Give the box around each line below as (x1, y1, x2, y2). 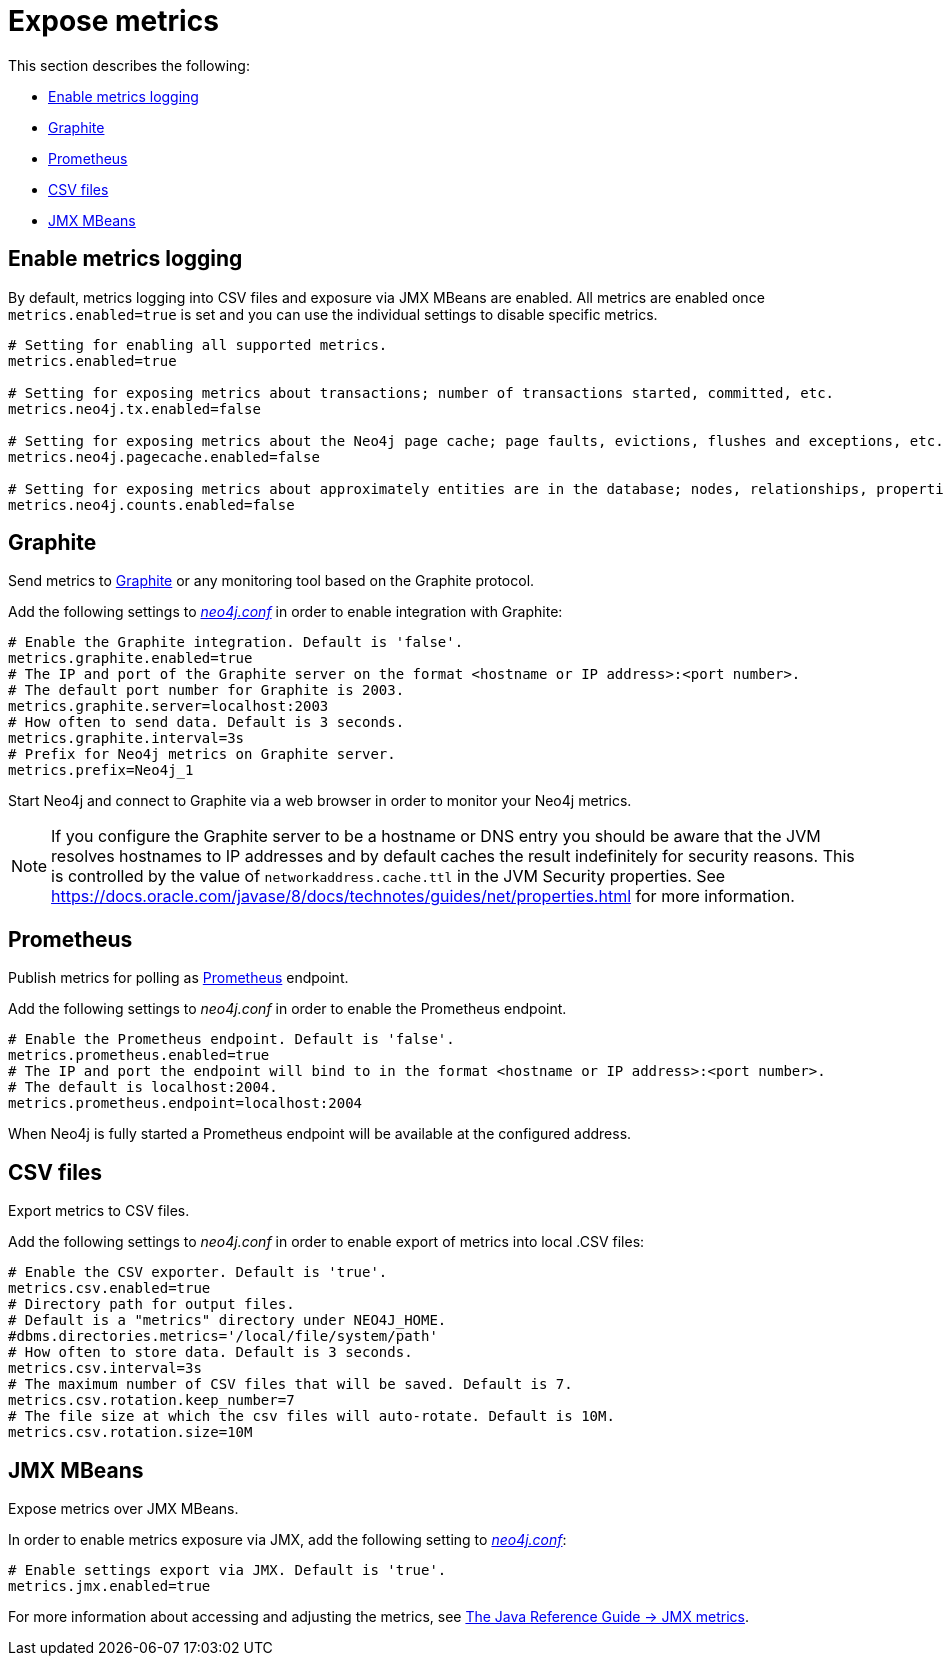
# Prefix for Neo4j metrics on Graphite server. (8, 746, 396, 763)
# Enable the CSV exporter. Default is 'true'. (8, 1264, 388, 1281)
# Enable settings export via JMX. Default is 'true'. (8, 1561, 447, 1578)
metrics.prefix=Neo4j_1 (8, 762, 194, 779)
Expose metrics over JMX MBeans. (8, 1499, 239, 1517)
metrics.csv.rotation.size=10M (8, 1424, 253, 1441)
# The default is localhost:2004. (8, 1079, 278, 1096)
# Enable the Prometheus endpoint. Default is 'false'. (8, 1031, 455, 1048)
